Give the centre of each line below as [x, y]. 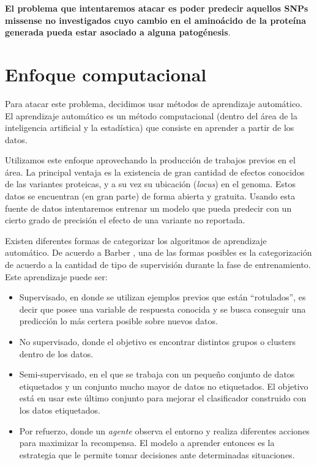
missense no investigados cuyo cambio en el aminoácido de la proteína [156, 20]
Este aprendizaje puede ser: [56, 276]
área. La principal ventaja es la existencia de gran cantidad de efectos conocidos [155, 172]
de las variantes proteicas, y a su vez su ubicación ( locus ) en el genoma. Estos [150, 184]
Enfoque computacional [106, 74]
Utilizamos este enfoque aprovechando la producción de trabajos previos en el [150, 160]
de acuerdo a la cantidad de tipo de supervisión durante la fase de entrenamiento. [158, 265]
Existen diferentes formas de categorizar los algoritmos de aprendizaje [136, 240]
